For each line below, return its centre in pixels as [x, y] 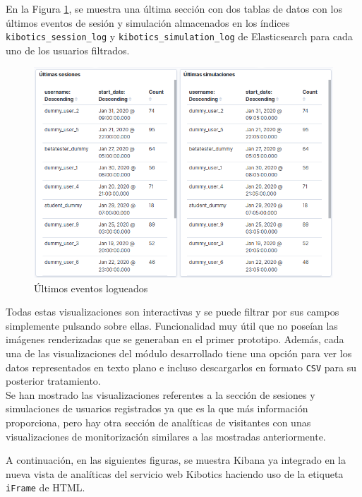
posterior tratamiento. [53, 381]
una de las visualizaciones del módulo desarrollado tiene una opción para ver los [179, 353]
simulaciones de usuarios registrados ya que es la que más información [157, 408]
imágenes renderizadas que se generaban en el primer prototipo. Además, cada [175, 339]
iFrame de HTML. [46, 487]
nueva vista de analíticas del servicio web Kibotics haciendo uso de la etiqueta [175, 473]
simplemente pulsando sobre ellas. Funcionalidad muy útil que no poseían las [172, 325]
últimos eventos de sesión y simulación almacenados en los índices [148, 22]
